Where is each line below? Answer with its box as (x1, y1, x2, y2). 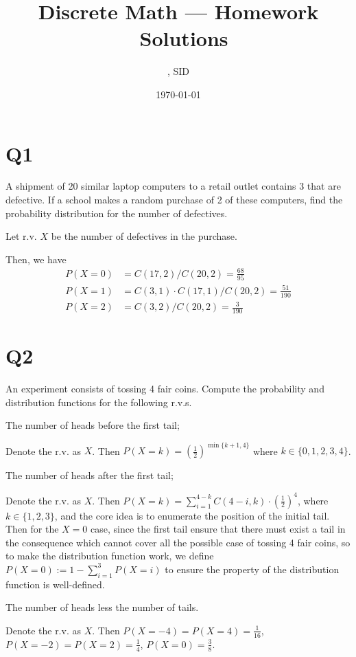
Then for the (5, 522, 59, 536)
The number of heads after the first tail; (5, 468, 174, 482)
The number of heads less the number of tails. (5, 600, 199, 614)
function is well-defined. (5, 577, 105, 591)
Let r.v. (5, 229, 37, 243)
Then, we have (5, 252, 67, 266)
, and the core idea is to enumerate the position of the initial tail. (54, 508, 330, 522)
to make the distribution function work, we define (5, 548, 214, 563)
